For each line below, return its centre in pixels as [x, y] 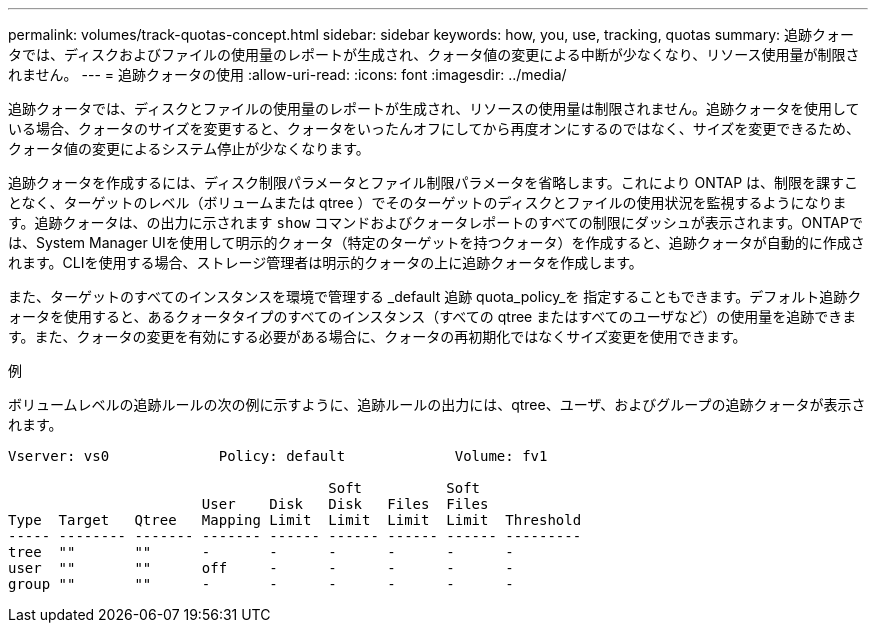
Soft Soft [404, 488]
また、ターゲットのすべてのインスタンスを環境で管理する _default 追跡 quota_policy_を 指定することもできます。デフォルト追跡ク [435, 296]
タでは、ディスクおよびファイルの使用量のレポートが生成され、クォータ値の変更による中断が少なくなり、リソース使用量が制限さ [434, 54]
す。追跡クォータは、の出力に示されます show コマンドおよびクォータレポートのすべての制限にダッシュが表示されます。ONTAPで [435, 222]
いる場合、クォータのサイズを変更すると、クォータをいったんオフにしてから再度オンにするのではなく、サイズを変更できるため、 [434, 128]
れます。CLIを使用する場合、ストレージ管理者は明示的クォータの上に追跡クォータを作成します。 [325, 262]
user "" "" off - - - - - [261, 568]
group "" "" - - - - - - [261, 584]
